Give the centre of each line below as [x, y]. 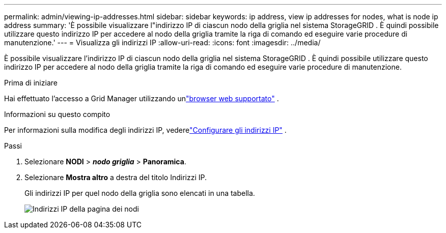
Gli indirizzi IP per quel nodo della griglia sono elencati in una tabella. [140, 193]
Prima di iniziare [31, 83]
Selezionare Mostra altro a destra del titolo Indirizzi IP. [116, 177]
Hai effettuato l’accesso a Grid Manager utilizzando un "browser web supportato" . [142, 98]
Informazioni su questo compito [57, 114]
